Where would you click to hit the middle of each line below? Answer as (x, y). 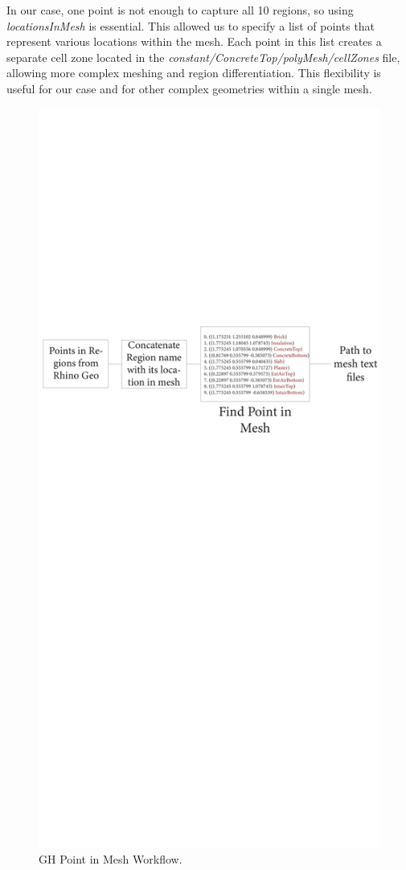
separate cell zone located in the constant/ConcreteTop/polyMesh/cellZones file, (203, 57)
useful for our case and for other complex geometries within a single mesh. (189, 88)
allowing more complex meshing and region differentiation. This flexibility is (194, 73)
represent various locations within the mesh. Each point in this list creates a (194, 41)
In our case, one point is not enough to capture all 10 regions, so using (180, 10)
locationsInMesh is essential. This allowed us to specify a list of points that (191, 25)
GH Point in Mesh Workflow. (111, 859)
